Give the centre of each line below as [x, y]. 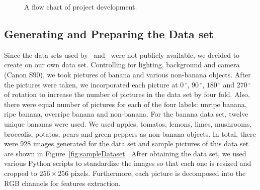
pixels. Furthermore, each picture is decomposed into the [158, 173]
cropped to [21, 173]
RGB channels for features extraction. [62, 183]
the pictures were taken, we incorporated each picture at [91, 84]
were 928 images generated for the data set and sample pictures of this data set [126, 144]
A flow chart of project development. [81, 7]
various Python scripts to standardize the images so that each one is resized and [128, 163]
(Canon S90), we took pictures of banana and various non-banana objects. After [127, 74]
